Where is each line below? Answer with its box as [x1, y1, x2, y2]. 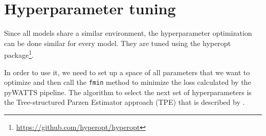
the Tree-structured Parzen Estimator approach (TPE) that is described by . [4, 97, 245, 107]
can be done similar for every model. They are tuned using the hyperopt [4, 37, 231, 48]
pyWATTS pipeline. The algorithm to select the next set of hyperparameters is [4, 86, 252, 97]
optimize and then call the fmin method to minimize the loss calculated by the [4, 77, 251, 87]
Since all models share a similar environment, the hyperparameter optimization [4, 28, 252, 38]
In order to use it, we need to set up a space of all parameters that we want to [4, 66, 250, 77]
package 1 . [4, 48, 34, 60]
